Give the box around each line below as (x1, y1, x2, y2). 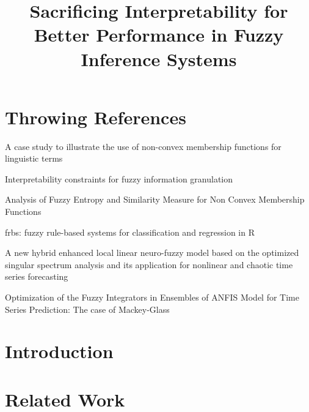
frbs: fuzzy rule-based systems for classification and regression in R (5, 225, 255, 238)
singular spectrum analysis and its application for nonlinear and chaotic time (5, 258, 293, 271)
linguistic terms (5, 152, 63, 165)
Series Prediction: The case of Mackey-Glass (5, 302, 170, 315)
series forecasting (5, 270, 68, 283)
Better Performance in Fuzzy (34, 22, 284, 47)
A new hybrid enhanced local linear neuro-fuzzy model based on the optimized (5, 246, 299, 259)
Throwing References (5, 104, 186, 129)
